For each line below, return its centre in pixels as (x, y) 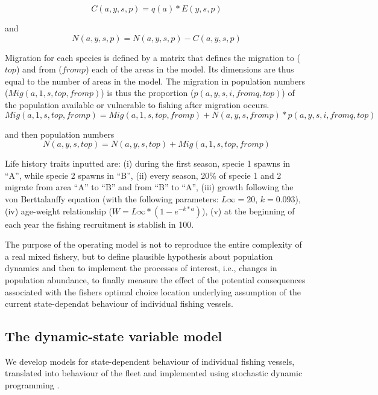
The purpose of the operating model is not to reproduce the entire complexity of (153, 244)
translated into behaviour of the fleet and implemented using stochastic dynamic (154, 373)
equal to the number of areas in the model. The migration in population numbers (155, 81)
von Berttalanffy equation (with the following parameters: (112, 198)
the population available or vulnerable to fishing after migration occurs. (137, 104)
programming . (32, 385)
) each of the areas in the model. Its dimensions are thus (190, 69)
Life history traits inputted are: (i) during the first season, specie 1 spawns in (148, 163)
